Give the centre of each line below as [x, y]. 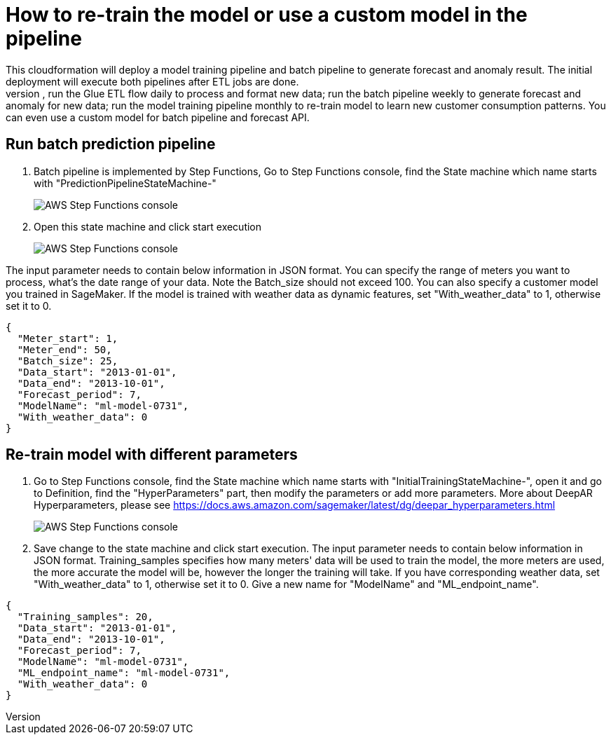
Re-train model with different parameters [152, 455]
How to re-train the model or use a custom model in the [267, 15]
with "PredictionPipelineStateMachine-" [125, 183]
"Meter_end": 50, [64, 349]
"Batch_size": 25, [68, 361]
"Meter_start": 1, [68, 338]
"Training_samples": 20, [85, 617]
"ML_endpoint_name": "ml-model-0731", [124, 673]
